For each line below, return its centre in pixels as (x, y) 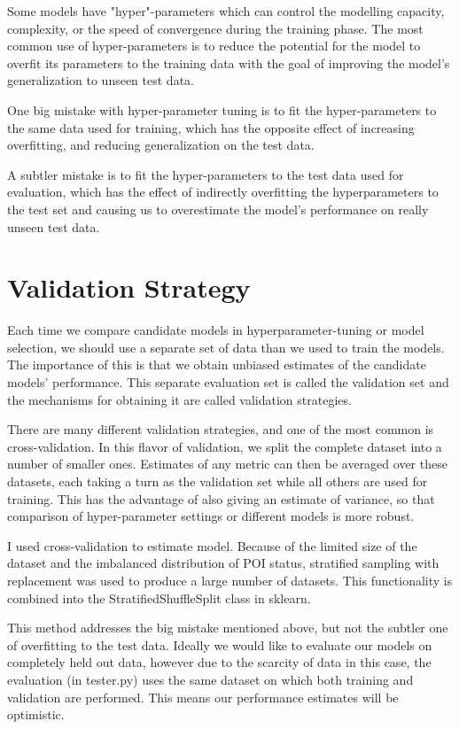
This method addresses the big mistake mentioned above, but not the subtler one (228, 628)
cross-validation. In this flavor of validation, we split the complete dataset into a (225, 446)
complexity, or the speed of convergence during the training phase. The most (215, 28)
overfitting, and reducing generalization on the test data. (161, 145)
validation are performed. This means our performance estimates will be (203, 697)
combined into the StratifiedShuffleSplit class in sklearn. (159, 597)
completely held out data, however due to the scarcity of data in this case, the (219, 662)
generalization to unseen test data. (101, 80)
